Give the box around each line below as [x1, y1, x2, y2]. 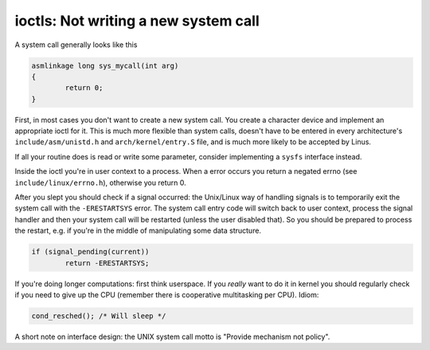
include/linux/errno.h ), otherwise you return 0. [14, 178, 186, 187]
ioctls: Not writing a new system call [14, 12, 260, 29]
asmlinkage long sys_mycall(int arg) [31, 61, 179, 70]
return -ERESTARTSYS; [64, 258, 150, 267]
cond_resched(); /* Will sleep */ [31, 311, 166, 321]
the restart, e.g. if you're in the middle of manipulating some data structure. [14, 226, 262, 235]
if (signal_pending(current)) [31, 247, 150, 257]
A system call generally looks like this [14, 40, 138, 49]
